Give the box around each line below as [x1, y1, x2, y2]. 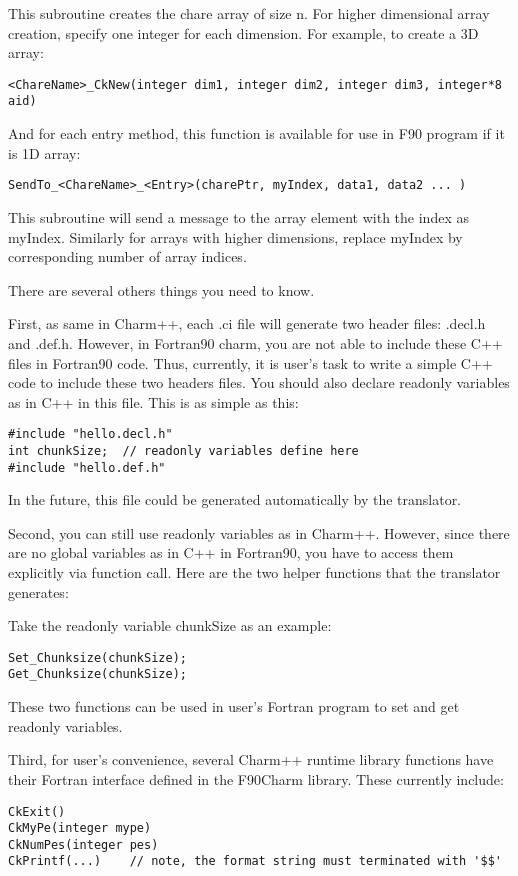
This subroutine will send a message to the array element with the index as [8, 206, 469, 227]
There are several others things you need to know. [8, 279, 315, 300]
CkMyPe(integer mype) [8, 821, 152, 836]
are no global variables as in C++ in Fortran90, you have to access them [8, 542, 454, 563]
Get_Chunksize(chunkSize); [8, 667, 187, 682]
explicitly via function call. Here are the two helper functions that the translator [8, 562, 501, 583]
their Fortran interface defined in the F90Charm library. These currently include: [8, 768, 504, 789]
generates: [8, 581, 69, 602]
